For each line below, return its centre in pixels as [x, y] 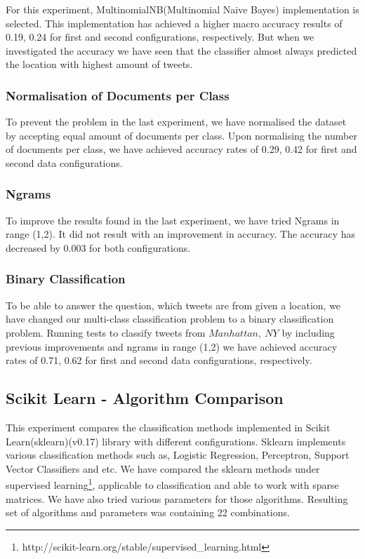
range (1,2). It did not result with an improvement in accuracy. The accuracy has [181, 234]
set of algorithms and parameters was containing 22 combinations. [148, 512]
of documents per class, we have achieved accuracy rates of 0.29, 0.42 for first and [181, 149]
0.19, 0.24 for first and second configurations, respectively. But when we [160, 37]
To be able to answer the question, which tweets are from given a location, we [173, 305]
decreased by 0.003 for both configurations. [98, 247]
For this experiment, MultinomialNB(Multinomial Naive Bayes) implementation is [182, 9]
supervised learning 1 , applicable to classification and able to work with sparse [172, 484]
